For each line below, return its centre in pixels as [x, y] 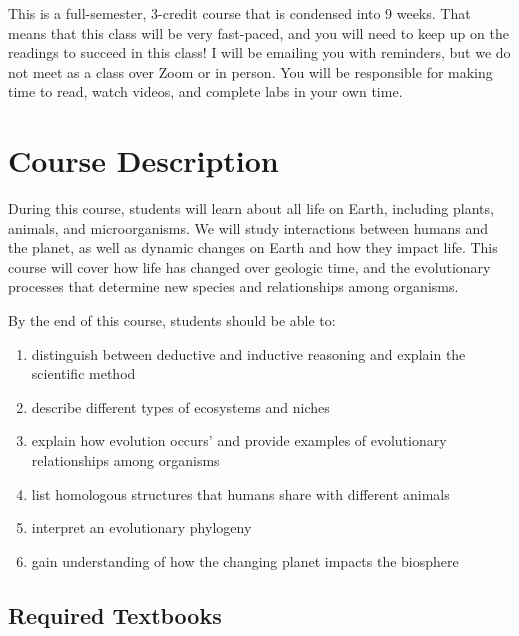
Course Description [143, 160]
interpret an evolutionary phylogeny [141, 527]
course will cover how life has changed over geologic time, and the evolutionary [249, 266]
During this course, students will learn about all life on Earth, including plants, [251, 208]
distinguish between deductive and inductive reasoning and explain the [248, 353]
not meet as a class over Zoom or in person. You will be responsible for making [250, 71]
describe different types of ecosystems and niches [180, 406]
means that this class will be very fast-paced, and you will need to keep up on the [258, 32]
